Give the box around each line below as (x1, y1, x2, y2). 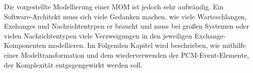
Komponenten (4, 40, 46, 50)
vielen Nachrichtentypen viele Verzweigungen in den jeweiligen (4, 30, 192, 40)
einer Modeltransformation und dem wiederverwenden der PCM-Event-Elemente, (4, 49, 249, 60)
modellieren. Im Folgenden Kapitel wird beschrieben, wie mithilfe (48, 40, 246, 50)
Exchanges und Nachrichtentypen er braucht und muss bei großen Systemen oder (4, 21, 249, 31)
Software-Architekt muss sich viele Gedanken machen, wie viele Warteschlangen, (4, 11, 247, 21)
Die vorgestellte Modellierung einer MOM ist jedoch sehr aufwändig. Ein (4, 1, 223, 11)
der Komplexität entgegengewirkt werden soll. (4, 59, 143, 70)
